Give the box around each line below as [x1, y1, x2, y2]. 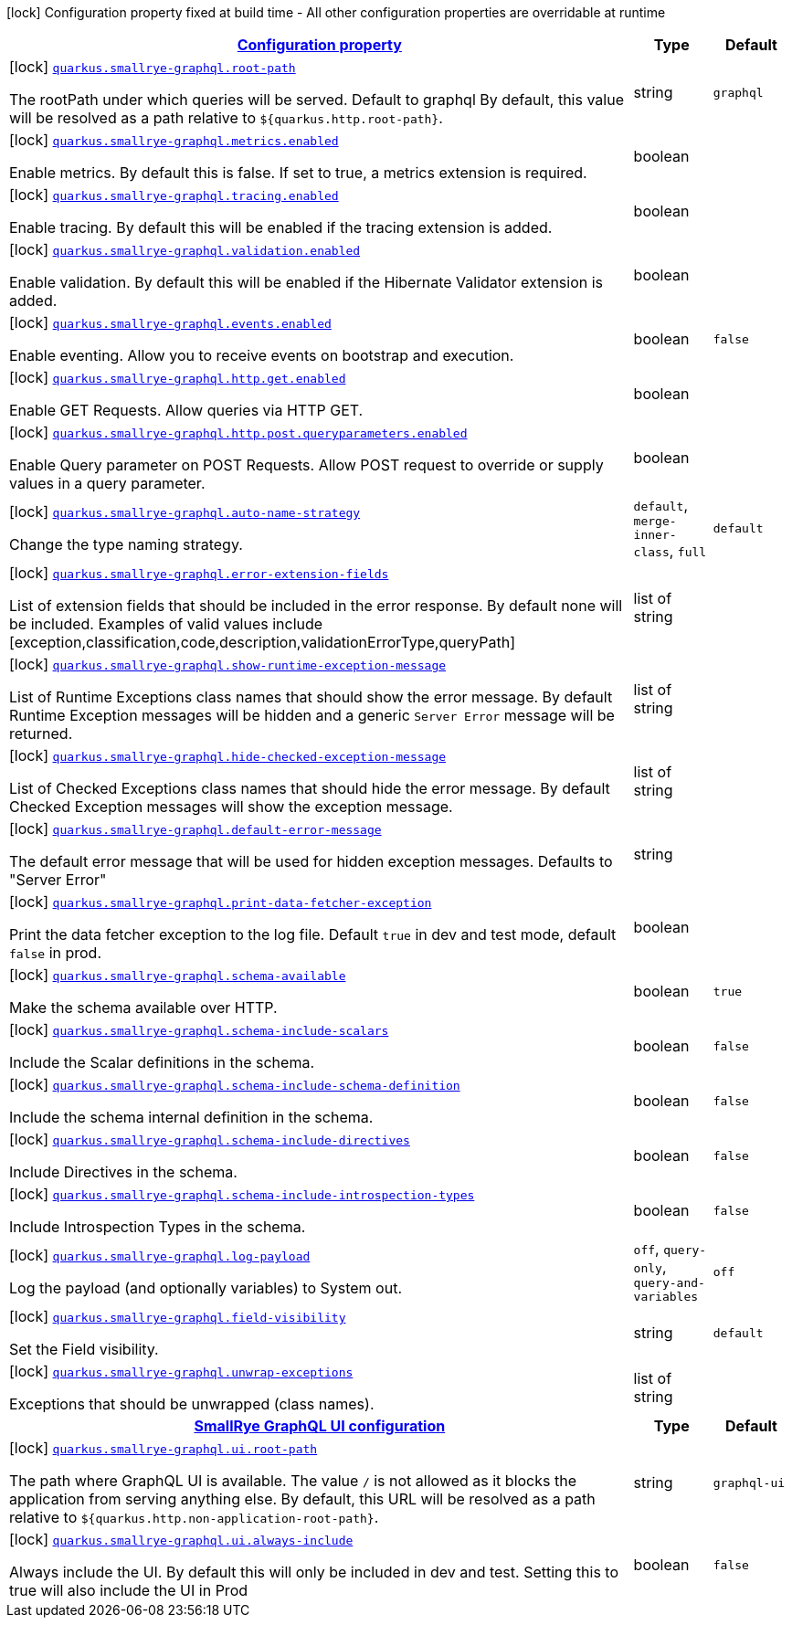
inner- [633, 528, 677, 542]
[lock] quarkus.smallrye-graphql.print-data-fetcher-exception [9, 892, 432, 911]
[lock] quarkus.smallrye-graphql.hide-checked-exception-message [9, 746, 447, 765]
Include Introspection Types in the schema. [9, 1218, 306, 1236]
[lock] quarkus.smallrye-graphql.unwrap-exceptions [9, 1362, 354, 1380]
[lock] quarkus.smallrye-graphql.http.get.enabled [9, 368, 346, 386]
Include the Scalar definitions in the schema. [9, 1053, 314, 1071]
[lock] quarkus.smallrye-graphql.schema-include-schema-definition [9, 1075, 460, 1093]
